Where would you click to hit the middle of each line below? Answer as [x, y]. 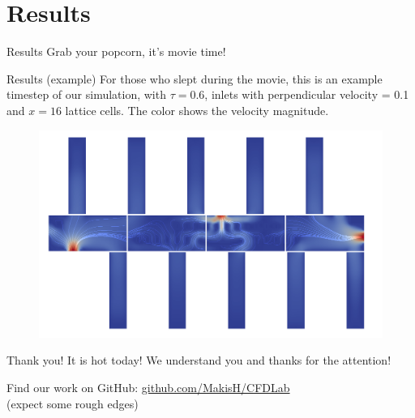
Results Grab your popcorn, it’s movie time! [116, 51]
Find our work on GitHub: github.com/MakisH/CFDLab [148, 387]
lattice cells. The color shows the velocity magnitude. [197, 110]
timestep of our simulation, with [86, 94]
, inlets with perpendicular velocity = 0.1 [307, 94]
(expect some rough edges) [73, 403]
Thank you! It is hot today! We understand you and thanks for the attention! [199, 360]
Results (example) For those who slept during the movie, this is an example [195, 78]
